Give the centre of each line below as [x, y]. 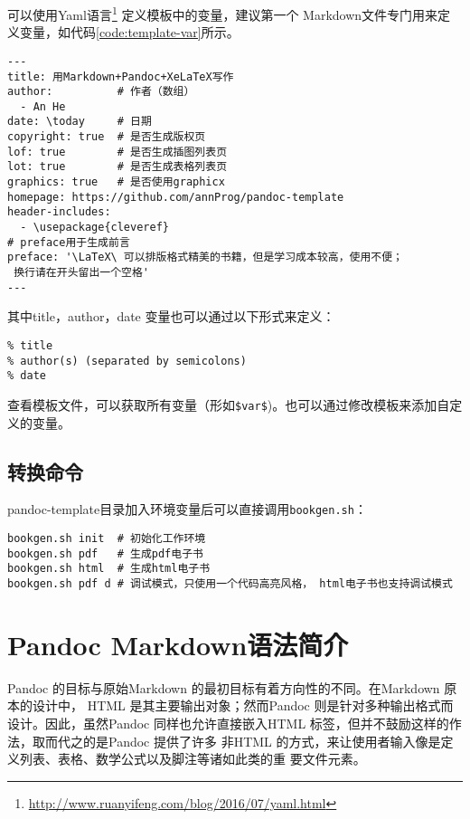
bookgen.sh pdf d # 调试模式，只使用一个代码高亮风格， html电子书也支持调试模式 [230, 583]
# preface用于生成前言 [69, 242]
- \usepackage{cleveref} [94, 228]
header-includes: [59, 212]
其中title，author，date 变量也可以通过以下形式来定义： [171, 316]
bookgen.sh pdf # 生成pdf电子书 [105, 553]
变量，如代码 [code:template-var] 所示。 [129, 32]
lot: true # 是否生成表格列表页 [117, 167]
